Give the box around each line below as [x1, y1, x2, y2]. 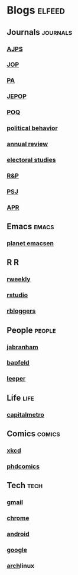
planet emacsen [6, 239, 54, 248]
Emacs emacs [6, 222, 54, 232]
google [6, 545, 27, 554]
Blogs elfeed [6, 4, 66, 17]
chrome [6, 514, 30, 522]
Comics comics [6, 429, 61, 439]
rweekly [6, 275, 31, 284]
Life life [6, 392, 34, 402]
